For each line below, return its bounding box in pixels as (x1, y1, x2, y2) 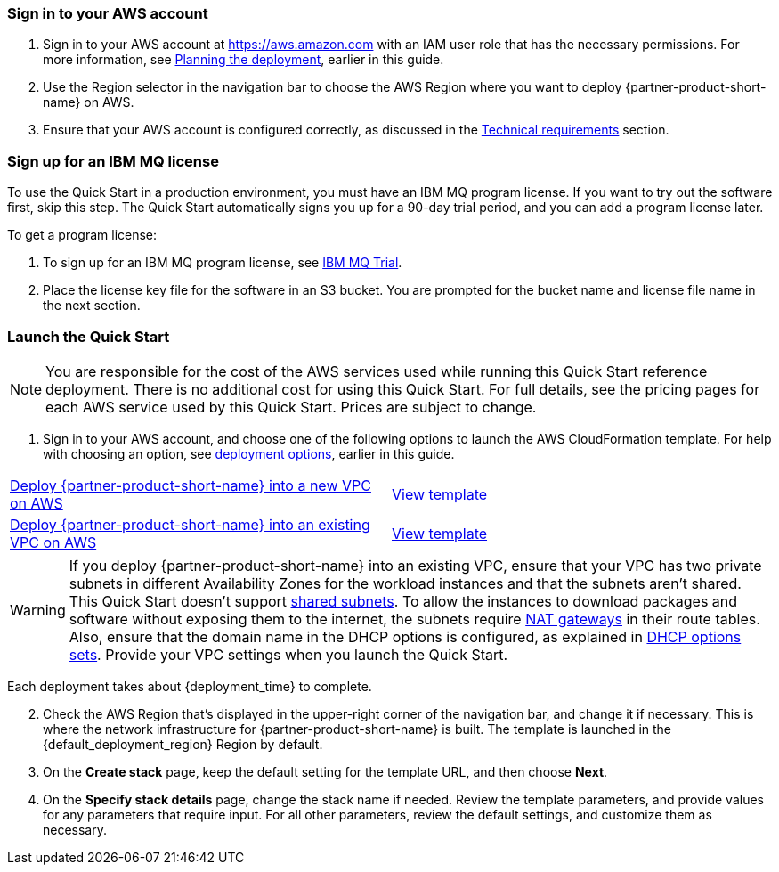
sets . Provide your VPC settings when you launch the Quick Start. (69, 645, 508, 664)
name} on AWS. (43, 94, 134, 110)
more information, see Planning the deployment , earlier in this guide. (43, 52, 444, 68)
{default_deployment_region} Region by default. (43, 736, 323, 752)
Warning (10, 600, 66, 619)
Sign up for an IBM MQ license (7, 151, 219, 170)
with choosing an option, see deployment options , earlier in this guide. (43, 445, 455, 461)
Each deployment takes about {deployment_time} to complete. (7, 678, 372, 694)
